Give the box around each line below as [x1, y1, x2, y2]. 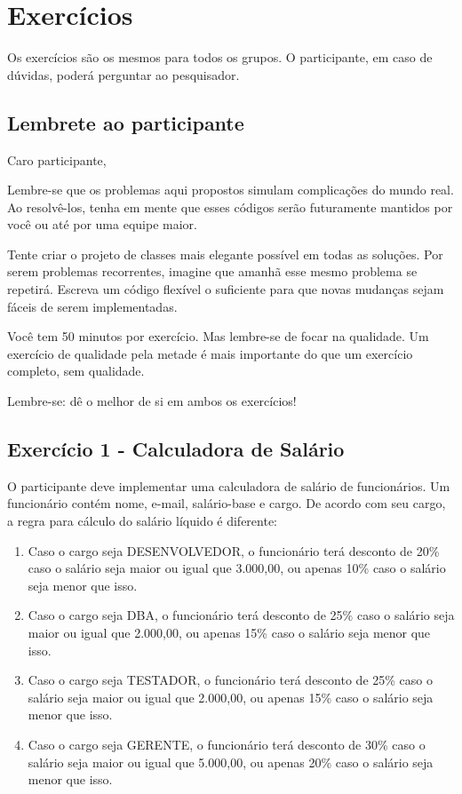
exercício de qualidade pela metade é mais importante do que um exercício [7, 344, 413, 362]
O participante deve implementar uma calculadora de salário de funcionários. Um [7, 476, 450, 495]
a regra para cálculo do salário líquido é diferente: [7, 512, 278, 530]
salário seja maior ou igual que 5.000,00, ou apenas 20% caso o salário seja [28, 752, 434, 771]
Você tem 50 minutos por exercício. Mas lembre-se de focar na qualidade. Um [7, 327, 429, 345]
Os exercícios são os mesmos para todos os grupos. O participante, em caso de [7, 48, 433, 67]
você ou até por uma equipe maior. [7, 215, 197, 234]
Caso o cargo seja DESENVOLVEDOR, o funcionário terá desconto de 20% [28, 541, 440, 560]
